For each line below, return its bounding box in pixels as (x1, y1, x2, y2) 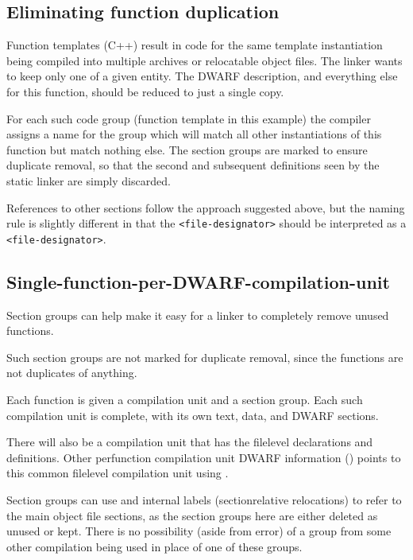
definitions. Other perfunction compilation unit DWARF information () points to (6, 449, 401, 465)
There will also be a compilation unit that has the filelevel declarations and (6, 434, 373, 450)
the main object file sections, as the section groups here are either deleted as (6, 507, 378, 523)
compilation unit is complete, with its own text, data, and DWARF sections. (6, 406, 379, 423)
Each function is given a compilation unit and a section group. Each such (6, 391, 363, 408)
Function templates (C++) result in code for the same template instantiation (6, 37, 383, 53)
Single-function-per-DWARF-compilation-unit (6, 269, 390, 294)
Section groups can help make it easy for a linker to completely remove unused (6, 306, 389, 323)
